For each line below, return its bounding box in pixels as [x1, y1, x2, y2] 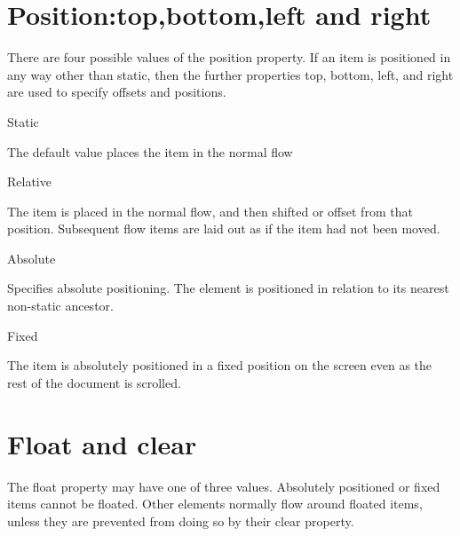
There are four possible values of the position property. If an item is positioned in [7, 48, 451, 67]
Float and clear [7, 425, 197, 461]
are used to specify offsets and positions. [7, 83, 226, 101]
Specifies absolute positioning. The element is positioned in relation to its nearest [7, 279, 449, 297]
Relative [7, 172, 52, 191]
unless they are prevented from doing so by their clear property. [7, 511, 354, 530]
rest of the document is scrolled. [7, 373, 181, 391]
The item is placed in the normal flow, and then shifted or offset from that [7, 201, 413, 220]
